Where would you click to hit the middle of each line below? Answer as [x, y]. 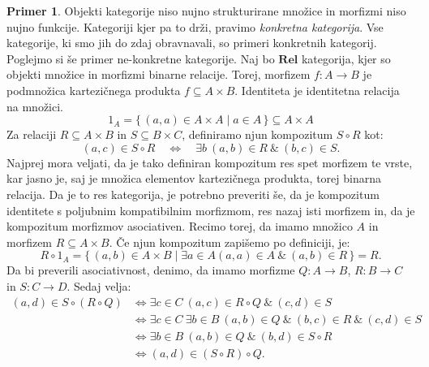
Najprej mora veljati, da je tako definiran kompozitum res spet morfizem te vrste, [210, 162]
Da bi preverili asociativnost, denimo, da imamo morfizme [151, 270]
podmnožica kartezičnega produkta [94, 90]
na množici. [35, 106]
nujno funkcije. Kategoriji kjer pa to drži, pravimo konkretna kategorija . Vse [195, 26]
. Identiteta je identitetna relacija [317, 90]
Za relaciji [32, 134]
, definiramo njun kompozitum [257, 134]
